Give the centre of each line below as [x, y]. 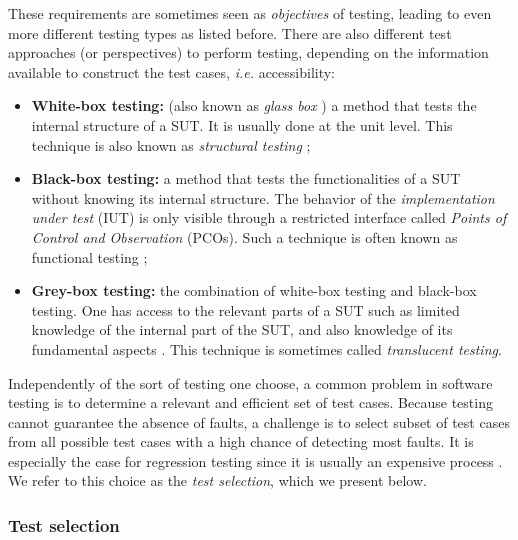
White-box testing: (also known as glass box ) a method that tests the [254, 105]
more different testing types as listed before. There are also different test [230, 32]
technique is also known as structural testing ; [171, 144]
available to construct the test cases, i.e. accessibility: [172, 71]
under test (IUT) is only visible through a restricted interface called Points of [269, 217]
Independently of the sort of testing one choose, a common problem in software [250, 382]
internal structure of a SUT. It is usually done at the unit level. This [242, 124]
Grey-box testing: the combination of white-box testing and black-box [254, 290]
